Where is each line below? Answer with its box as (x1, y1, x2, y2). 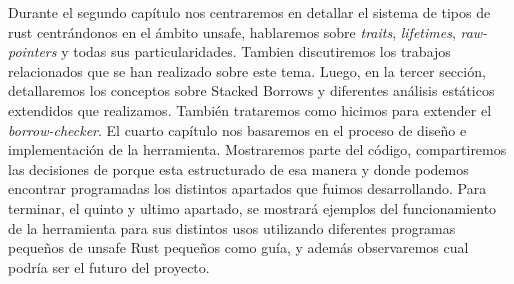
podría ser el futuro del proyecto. (8, 256, 210, 277)
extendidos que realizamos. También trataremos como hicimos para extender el (8, 99, 492, 120)
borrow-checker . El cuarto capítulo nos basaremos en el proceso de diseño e (8, 119, 467, 140)
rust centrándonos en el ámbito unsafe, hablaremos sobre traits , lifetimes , (8, 21, 456, 42)
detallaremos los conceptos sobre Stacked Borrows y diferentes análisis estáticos (8, 80, 495, 101)
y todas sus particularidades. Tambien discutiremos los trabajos (61, 41, 451, 62)
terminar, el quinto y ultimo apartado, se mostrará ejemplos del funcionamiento (8, 197, 497, 218)
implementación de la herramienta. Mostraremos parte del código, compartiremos (8, 139, 507, 160)
